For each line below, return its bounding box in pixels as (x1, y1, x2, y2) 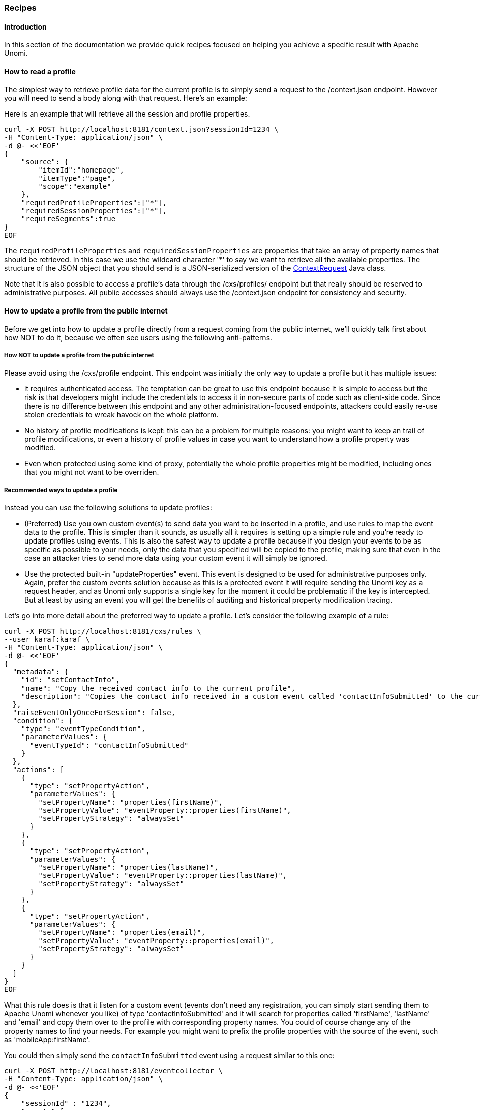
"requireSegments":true (21, 215, 116, 223)
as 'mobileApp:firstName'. (4, 1035, 91, 1044)
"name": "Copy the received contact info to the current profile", (21, 684, 296, 693)
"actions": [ (12, 765, 65, 774)
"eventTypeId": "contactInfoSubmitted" (29, 741, 189, 750)
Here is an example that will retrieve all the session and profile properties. (4, 109, 250, 119)
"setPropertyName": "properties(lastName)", (38, 863, 219, 872)
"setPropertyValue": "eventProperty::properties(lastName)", (38, 871, 287, 880)
